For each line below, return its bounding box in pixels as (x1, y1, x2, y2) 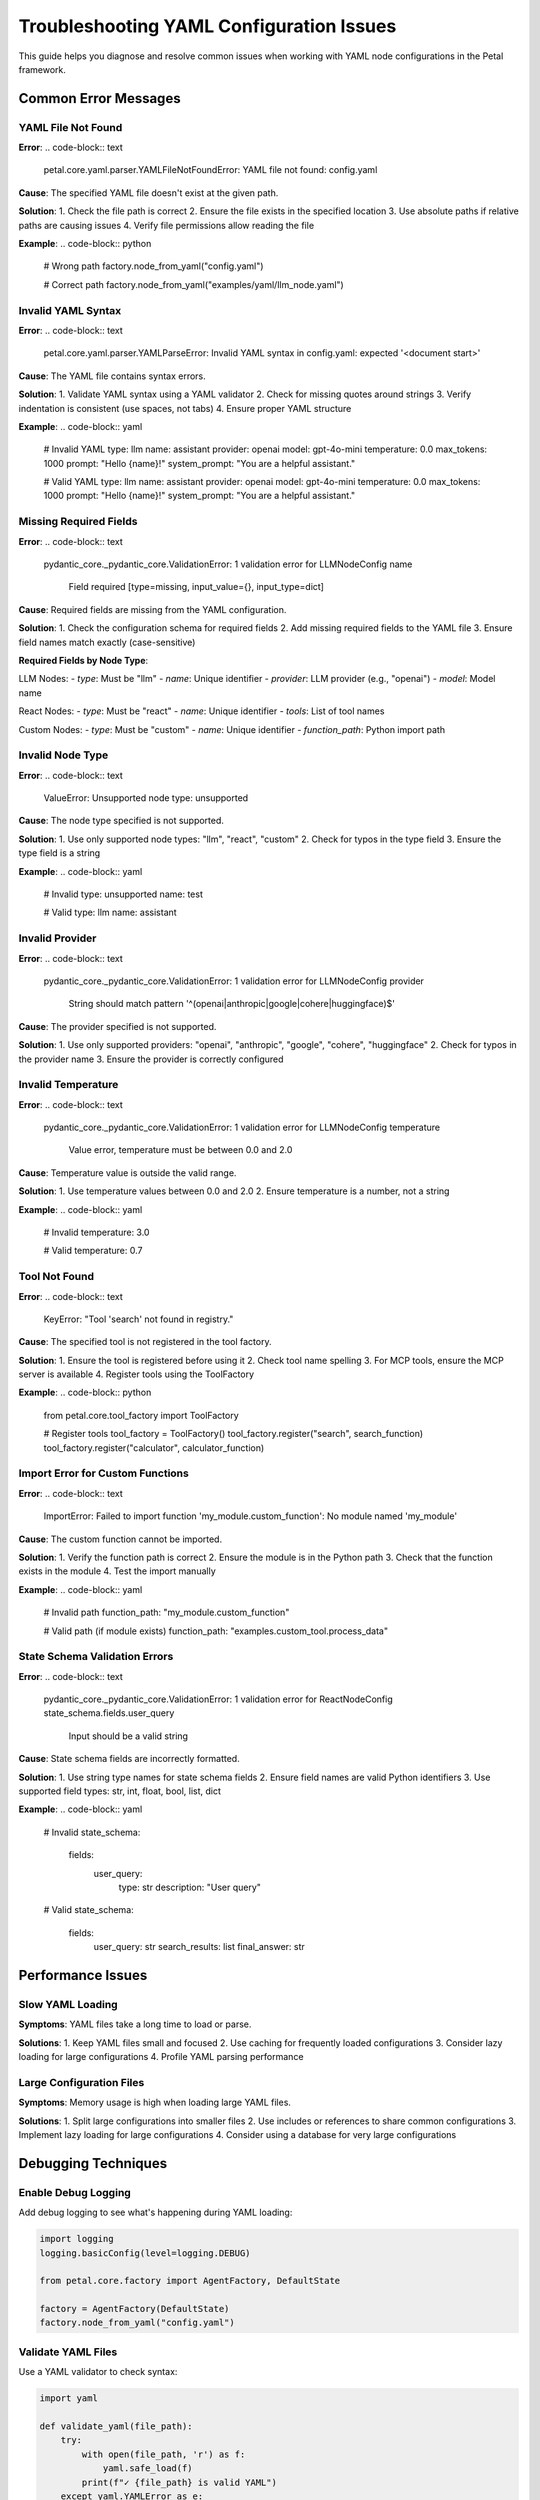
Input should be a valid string (68, 1730, 189, 1742)
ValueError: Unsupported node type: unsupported (43, 792, 249, 804)
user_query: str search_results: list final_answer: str (93, 1941, 305, 1953)
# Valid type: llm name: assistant (43, 906, 177, 919)
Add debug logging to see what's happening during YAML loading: (18, 2206, 293, 2219)
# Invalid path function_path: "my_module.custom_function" (43, 1606, 290, 1619)
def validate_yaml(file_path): (39, 2420, 194, 2432)
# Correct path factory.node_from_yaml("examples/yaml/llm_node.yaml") (43, 278, 344, 290)
